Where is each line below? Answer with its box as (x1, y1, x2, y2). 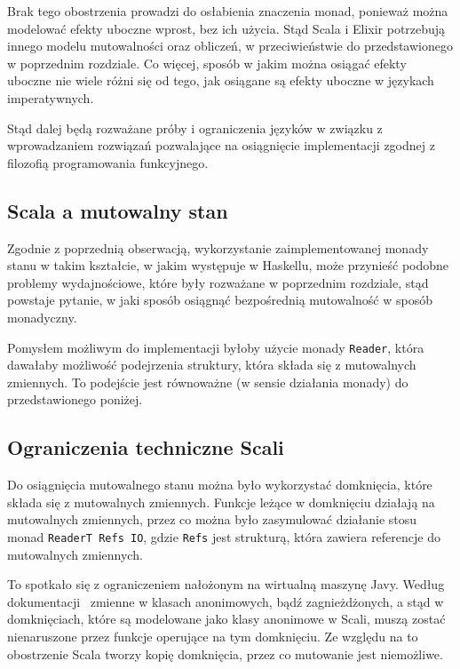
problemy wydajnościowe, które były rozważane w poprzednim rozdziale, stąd (7, 273, 429, 291)
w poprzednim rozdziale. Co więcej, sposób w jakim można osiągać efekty (7, 53, 407, 72)
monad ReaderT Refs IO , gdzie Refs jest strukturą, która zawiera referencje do (7, 527, 440, 546)
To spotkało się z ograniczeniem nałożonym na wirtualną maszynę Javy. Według (7, 575, 445, 593)
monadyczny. (7, 307, 77, 326)
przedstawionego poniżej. (7, 390, 143, 409)
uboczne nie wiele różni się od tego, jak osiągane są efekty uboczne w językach (7, 71, 434, 90)
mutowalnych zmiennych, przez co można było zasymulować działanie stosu (7, 510, 417, 529)
